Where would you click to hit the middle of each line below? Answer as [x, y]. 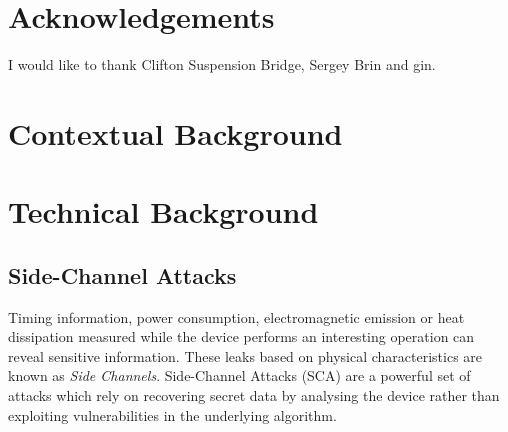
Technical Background [163, 211]
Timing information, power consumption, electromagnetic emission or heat [236, 316]
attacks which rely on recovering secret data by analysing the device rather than [254, 395]
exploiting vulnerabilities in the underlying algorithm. [172, 414]
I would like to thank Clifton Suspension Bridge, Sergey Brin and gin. [222, 64]
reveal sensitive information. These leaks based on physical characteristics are [245, 355]
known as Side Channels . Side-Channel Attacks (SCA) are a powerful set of [239, 375]
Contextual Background [175, 132]
